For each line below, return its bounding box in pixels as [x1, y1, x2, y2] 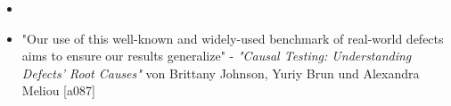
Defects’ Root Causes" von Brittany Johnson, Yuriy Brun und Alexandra [21, 63, 420, 82]
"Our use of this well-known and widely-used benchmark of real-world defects [21, 29, 444, 47]
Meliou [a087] [21, 81, 95, 100]
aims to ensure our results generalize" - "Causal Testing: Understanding [21, 46, 412, 65]
